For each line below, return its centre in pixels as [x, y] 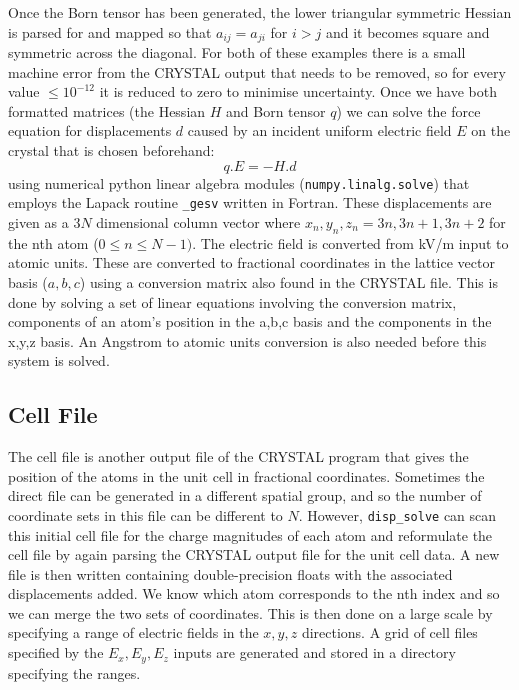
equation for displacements [90, 130]
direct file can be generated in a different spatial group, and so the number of [245, 495]
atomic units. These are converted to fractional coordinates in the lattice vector [251, 262]
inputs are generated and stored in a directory [314, 652]
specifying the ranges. [74, 672]
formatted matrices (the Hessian [107, 110]
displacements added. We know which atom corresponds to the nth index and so [254, 593]
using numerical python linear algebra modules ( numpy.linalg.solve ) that [239, 182]
